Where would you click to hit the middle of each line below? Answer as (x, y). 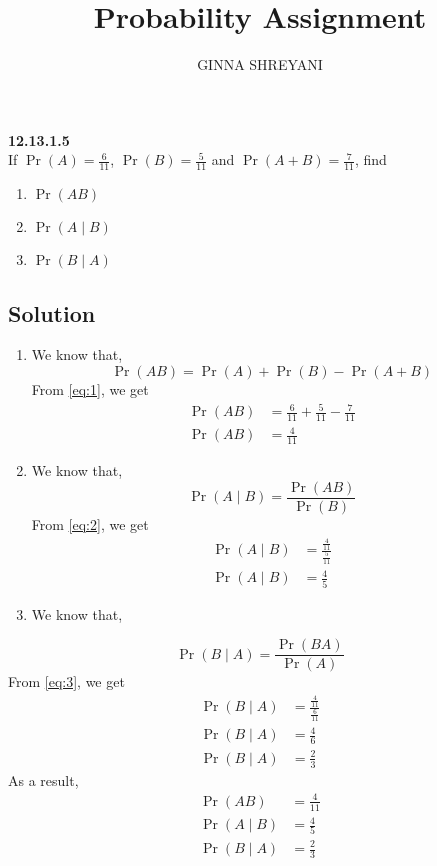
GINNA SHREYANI (260, 64)
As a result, (43, 779)
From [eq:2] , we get (90, 523)
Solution (52, 312)
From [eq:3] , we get (66, 681)
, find (370, 159)
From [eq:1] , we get (90, 388)
